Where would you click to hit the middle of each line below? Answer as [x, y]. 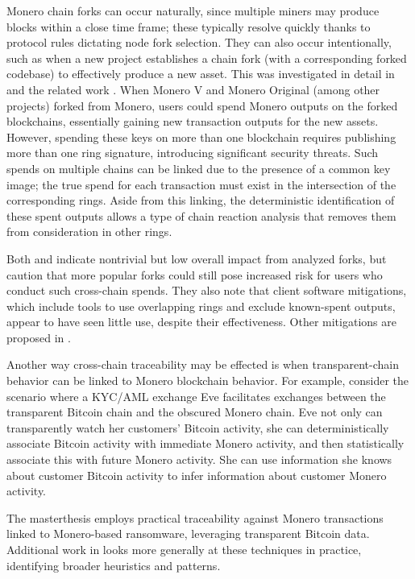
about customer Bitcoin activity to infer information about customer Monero [197, 475]
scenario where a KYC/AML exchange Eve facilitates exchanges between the [196, 396]
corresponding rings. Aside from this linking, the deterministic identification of [201, 200]
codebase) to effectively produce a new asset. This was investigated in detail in [201, 74]
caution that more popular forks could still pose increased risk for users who [195, 274]
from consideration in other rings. [89, 232]
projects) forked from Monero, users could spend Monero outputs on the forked [202, 105]
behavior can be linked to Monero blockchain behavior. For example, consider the [208, 380]
